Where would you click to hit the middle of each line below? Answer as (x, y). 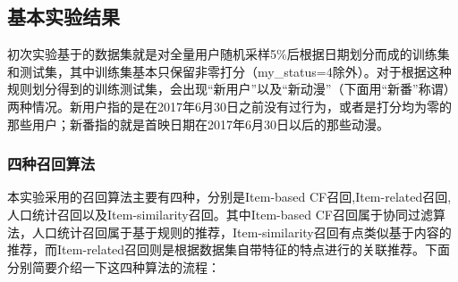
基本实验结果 (64, 17)
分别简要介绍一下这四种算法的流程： (114, 266)
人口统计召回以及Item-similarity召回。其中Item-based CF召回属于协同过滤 (220, 214)
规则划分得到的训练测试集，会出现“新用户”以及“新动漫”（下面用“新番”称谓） (232, 89)
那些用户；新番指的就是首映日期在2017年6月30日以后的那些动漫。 (198, 124)
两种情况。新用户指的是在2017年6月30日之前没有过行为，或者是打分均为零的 (229, 106)
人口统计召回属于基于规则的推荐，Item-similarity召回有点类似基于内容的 (242, 232)
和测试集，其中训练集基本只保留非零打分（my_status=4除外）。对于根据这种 (229, 71)
